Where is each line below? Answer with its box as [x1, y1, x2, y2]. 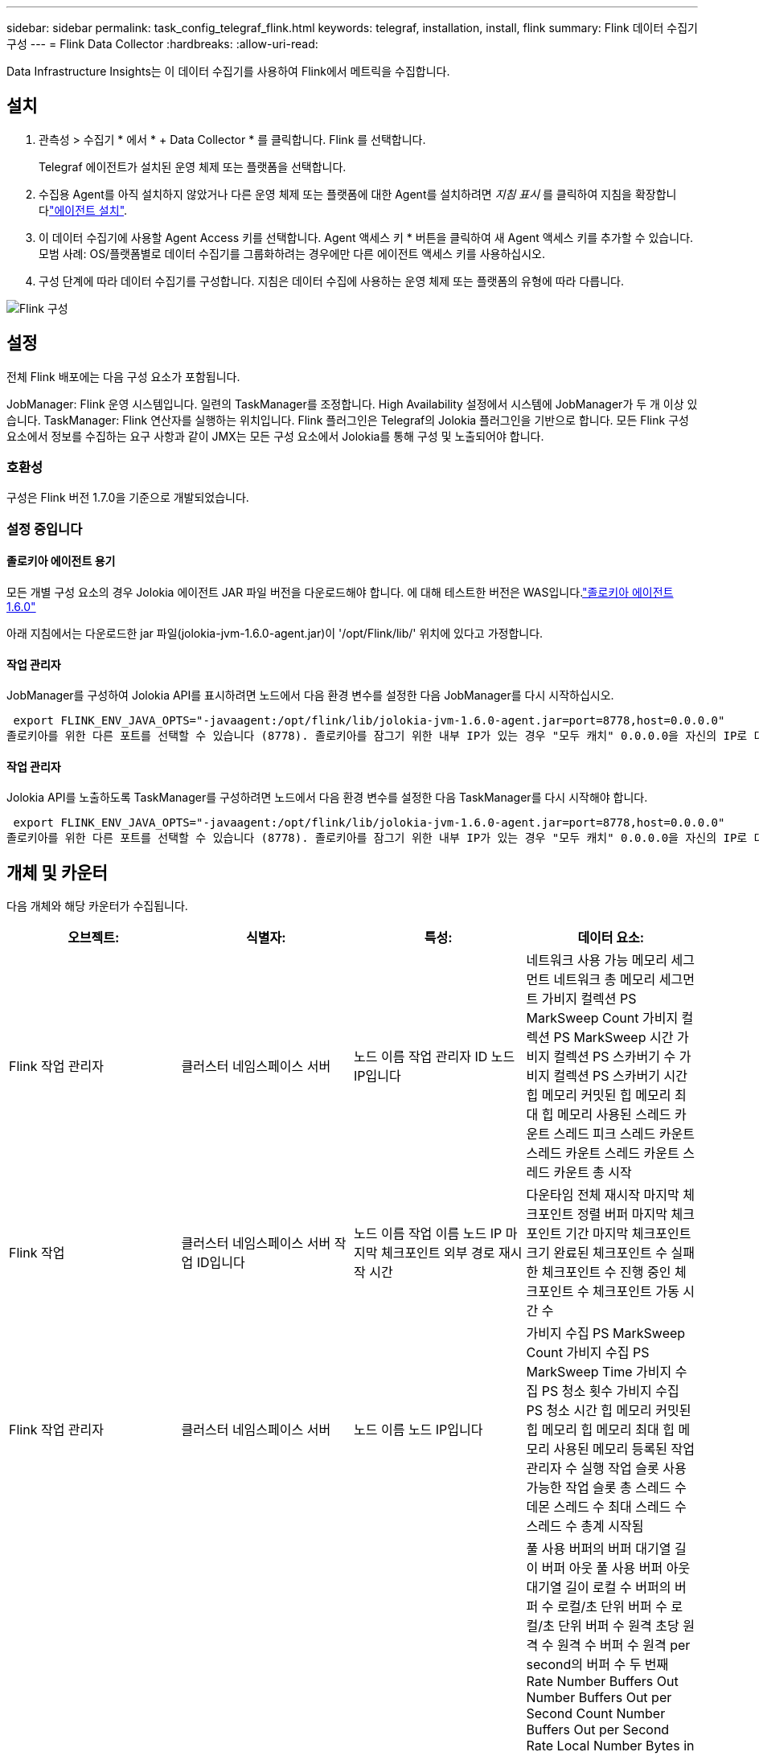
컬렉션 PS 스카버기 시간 [553, 1068, 687, 1085]
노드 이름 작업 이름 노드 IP [354, 1225, 503, 1242]
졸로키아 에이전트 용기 [6, 554, 116, 568]
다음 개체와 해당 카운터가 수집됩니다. [6, 899, 188, 913]
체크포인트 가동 [593, 1283, 679, 1300]
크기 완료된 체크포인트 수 [526, 1245, 667, 1262]
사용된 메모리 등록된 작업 [553, 1441, 695, 1458]
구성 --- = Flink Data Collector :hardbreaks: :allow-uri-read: [6, 37, 318, 51]
